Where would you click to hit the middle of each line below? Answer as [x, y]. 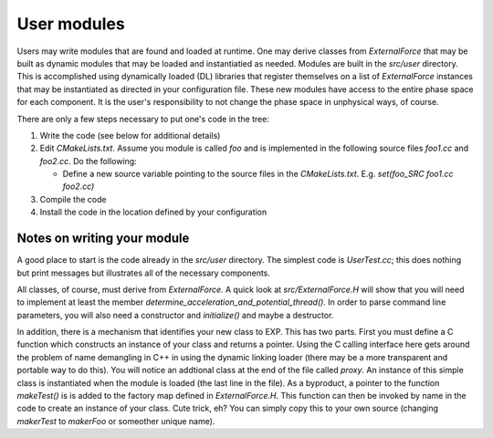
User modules [71, 24]
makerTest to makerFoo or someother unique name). [116, 421]
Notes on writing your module [103, 239]
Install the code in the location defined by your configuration [153, 212]
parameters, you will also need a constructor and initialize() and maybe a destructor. [175, 315]
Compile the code [73, 199]
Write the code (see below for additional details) [130, 135]
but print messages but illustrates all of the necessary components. [144, 273]
